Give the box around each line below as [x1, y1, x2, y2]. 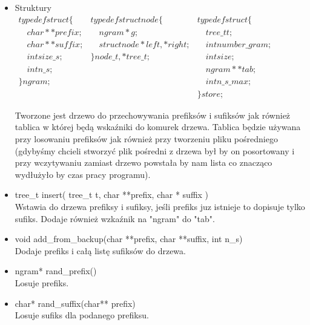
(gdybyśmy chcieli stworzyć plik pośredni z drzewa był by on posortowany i [15, 144, 295, 157]
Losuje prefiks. [15, 276, 69, 289]
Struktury [15, 1, 51, 13]
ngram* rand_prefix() [15, 264, 97, 277]
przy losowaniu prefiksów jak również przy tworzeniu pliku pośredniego [15, 133, 278, 145]
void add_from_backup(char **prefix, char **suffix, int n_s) [15, 232, 243, 245]
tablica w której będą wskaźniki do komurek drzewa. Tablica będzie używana [15, 120, 301, 133]
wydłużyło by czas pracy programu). [15, 168, 151, 180]
